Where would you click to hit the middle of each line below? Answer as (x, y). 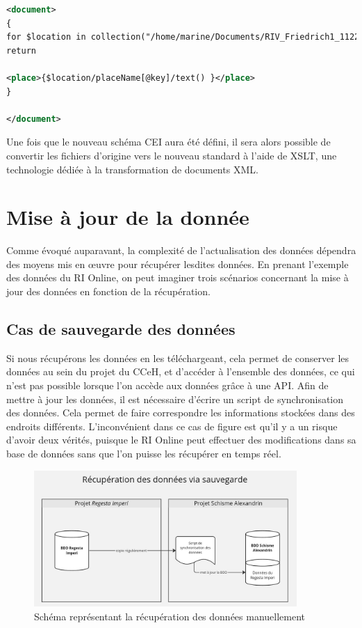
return (21, 50)
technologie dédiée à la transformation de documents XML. (132, 169)
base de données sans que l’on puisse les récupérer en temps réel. (144, 453)
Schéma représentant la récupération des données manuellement (170, 616)
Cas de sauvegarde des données (121, 329)
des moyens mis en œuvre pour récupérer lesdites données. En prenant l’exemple (178, 264)
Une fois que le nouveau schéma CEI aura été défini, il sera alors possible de (168, 142)
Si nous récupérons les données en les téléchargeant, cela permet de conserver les (178, 358)
